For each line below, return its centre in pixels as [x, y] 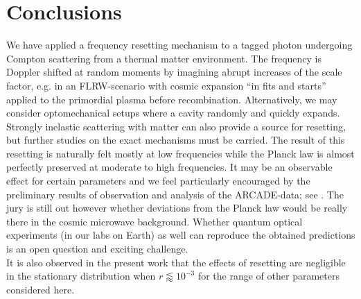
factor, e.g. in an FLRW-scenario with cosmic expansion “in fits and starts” [166, 85]
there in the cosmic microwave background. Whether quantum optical [155, 221]
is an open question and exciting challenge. [97, 249]
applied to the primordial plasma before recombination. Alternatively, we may [172, 99]
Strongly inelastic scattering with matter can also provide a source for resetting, [176, 126]
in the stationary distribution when [81, 276]
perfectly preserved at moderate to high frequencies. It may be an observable [169, 167]
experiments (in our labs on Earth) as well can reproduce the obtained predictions [181, 235]
